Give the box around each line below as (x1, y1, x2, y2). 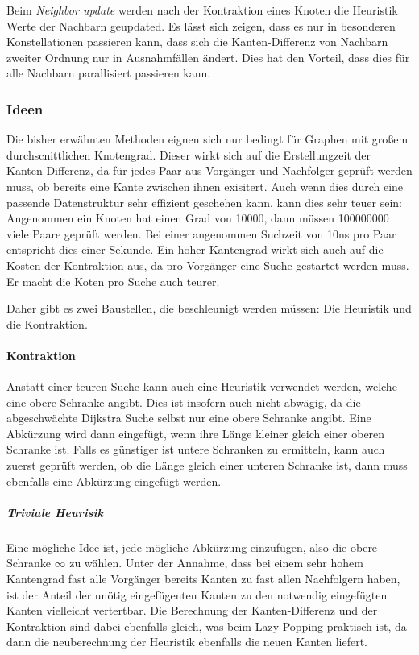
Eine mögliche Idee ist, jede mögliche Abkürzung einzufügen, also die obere (6, 538, 378, 555)
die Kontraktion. (6, 315, 88, 332)
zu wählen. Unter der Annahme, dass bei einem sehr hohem (69, 554, 363, 571)
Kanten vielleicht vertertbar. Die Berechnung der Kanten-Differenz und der (6, 602, 378, 619)
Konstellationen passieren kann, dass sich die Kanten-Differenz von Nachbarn (6, 33, 388, 50)
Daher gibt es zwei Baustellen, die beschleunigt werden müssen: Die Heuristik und (6, 300, 412, 317)
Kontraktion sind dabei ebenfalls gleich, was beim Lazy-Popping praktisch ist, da (6, 617, 407, 634)
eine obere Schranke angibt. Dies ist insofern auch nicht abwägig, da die (6, 393, 361, 410)
